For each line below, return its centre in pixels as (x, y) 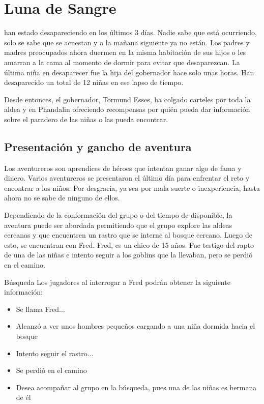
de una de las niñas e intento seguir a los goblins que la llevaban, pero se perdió (128, 255)
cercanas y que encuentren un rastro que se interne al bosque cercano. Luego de (128, 235)
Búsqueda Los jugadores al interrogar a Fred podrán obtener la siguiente (117, 282)
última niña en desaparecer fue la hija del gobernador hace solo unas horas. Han (129, 72)
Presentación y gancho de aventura (98, 146)
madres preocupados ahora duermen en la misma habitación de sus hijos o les (125, 52)
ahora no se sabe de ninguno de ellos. (62, 198)
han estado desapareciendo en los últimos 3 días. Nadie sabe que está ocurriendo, (130, 32)
